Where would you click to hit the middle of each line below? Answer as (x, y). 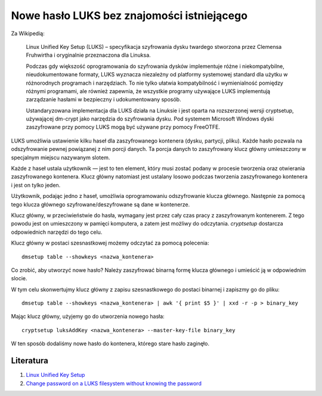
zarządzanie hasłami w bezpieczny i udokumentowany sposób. (103, 100)
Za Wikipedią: (28, 33)
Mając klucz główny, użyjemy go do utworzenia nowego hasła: (88, 317)
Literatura (30, 361)
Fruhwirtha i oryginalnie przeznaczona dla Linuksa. (89, 55)
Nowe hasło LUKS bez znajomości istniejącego (129, 16)
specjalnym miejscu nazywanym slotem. (61, 157)
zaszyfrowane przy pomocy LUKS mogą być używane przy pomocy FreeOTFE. (123, 127)
